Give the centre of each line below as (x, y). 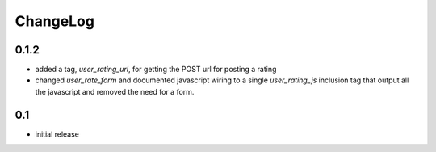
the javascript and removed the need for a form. (115, 91)
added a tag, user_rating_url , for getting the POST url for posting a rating (156, 70)
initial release (57, 134)
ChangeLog (55, 21)
